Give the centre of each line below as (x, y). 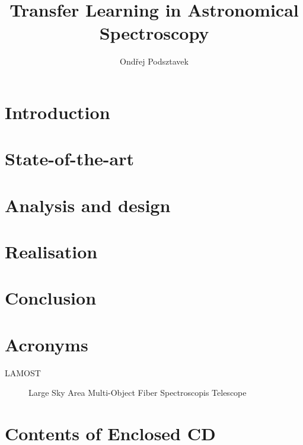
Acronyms (47, 344)
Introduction (58, 112)
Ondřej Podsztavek (154, 61)
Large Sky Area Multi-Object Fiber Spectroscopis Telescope (138, 393)
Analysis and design (88, 205)
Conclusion (51, 298)
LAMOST (23, 372)
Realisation (51, 252)
